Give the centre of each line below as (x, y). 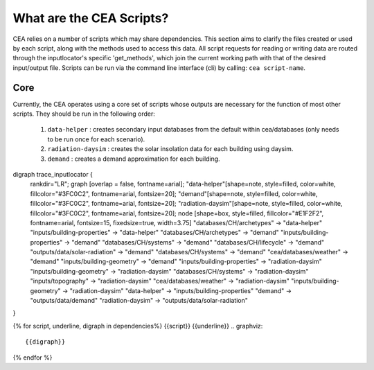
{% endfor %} (33, 358)
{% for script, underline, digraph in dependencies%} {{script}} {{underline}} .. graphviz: (138, 326)
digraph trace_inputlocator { (53, 174)
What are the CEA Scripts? (91, 18)
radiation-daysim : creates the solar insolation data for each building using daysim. (170, 149)
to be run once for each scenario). (96, 139)
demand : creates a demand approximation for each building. (134, 159)
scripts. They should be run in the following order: (84, 114)
